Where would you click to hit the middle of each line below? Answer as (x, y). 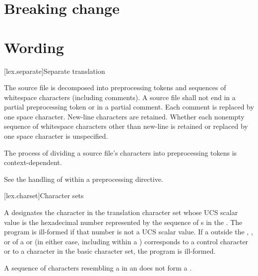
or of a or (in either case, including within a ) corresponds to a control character (126, 241)
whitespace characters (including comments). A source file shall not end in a (120, 97)
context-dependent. (33, 162)
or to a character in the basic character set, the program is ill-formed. (110, 251)
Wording (34, 47)
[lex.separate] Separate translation (55, 71)
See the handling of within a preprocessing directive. (84, 179)
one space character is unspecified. (56, 136)
